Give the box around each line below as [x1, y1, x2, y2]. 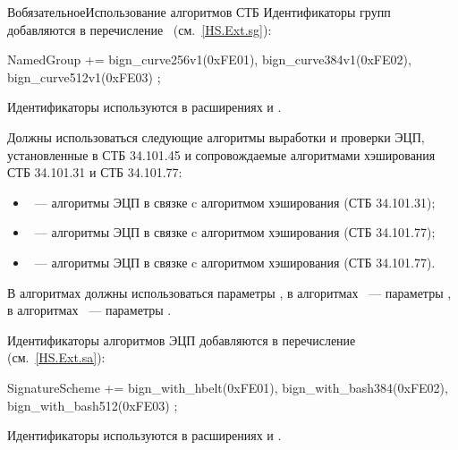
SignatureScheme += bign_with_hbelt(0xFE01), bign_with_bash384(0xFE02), [7, 378, 448, 396]
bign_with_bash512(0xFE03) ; [7, 395, 178, 414]
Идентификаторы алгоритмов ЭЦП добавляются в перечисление [7, 330, 356, 349]
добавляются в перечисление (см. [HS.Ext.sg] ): [7, 20, 272, 38]
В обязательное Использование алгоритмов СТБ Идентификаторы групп [7, 3, 391, 21]
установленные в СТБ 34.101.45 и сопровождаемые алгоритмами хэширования [7, 145, 436, 164]
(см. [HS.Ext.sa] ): [7, 348, 106, 367]
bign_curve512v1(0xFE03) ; [7, 67, 161, 86]
